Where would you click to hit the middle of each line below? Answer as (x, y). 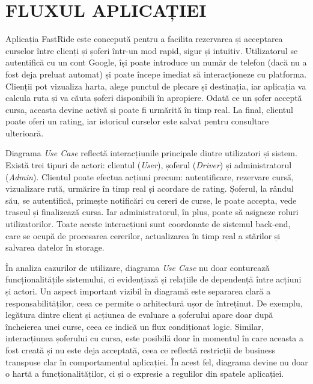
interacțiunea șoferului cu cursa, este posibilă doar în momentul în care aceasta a (155, 338)
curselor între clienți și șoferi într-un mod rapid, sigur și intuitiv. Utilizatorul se (152, 50)
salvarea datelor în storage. (55, 247)
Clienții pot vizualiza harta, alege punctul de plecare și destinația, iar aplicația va (156, 86)
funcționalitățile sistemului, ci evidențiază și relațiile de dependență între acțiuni (153, 279)
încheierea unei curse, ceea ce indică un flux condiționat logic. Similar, (135, 326)
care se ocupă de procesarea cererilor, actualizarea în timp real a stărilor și (143, 235)
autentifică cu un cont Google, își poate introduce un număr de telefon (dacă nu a (156, 62)
